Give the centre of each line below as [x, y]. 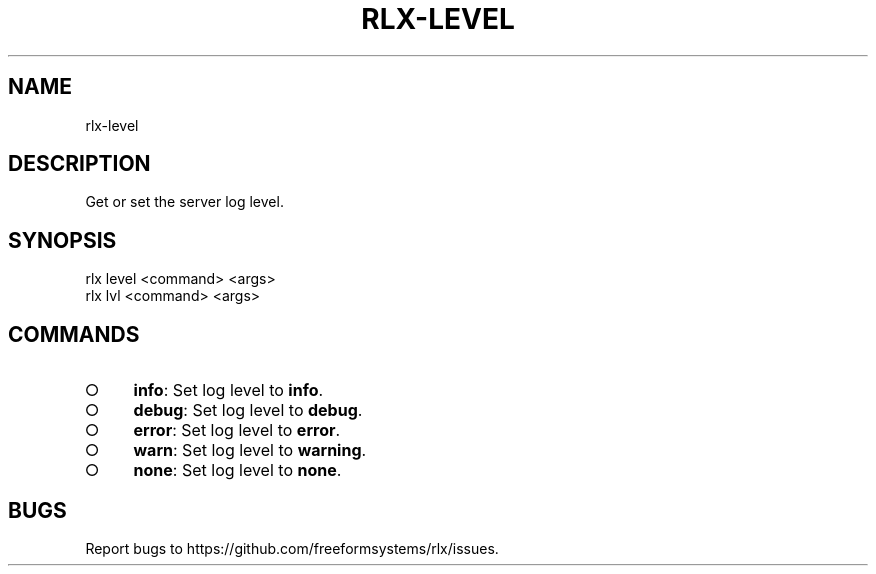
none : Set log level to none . [237, 470]
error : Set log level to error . [237, 430]
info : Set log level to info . [228, 390]
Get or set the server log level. [184, 202]
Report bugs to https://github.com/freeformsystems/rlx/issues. [292, 548]
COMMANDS [74, 334]
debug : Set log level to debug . [248, 410]
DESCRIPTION [79, 164]
